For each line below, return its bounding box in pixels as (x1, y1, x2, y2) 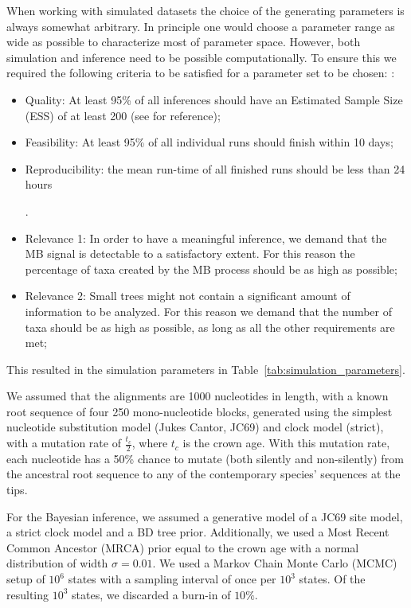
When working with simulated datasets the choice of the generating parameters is (6, 2, 405, 18)
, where (131, 435, 168, 451)
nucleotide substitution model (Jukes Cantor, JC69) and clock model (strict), (6, 419, 384, 435)
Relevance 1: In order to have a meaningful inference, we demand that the (25, 229, 387, 246)
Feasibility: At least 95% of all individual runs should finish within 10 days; (25, 134, 393, 150)
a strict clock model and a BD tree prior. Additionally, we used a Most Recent (6, 524, 389, 540)
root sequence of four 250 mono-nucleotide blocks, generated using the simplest (6, 403, 393, 419)
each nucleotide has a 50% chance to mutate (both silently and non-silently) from (6, 450, 404, 466)
